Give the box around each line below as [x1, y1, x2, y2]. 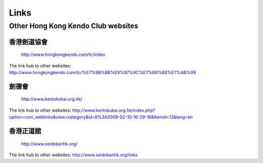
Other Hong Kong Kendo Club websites [9, 21, 138, 30]
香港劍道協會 [9, 38, 48, 46]
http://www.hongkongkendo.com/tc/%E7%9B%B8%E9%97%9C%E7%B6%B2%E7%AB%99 [9, 70, 196, 75]
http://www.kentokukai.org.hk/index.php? [72, 107, 155, 113]
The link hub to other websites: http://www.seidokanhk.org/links [9, 152, 138, 158]
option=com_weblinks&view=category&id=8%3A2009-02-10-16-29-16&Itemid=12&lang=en [9, 114, 193, 120]
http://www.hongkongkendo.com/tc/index [21, 52, 106, 58]
